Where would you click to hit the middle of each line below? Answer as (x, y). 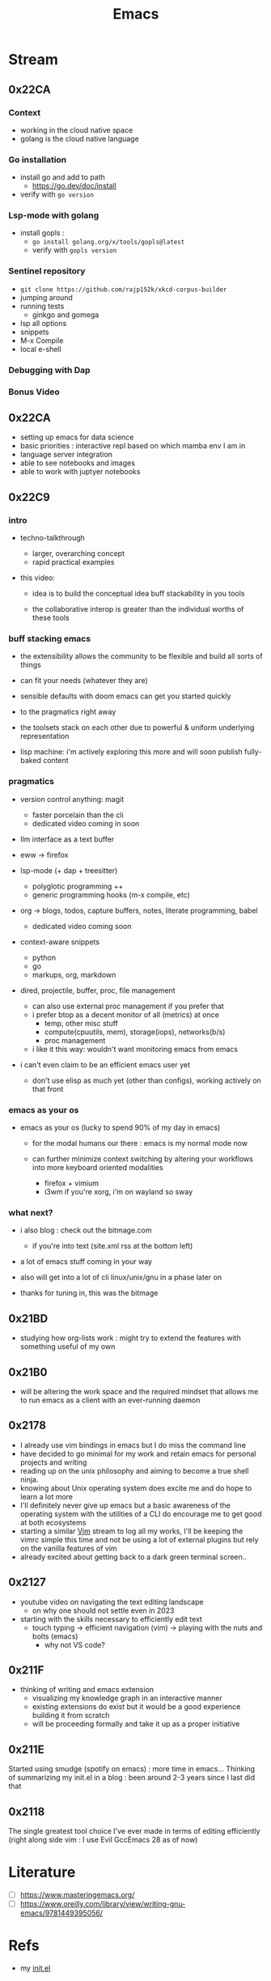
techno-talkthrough (52, 538)
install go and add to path (62, 177)
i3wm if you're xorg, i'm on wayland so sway (119, 1192)
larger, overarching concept (78, 554)
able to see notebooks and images (78, 463)
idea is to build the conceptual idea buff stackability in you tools (138, 594)
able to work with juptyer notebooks (80, 472)
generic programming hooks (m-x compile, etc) (111, 894)
